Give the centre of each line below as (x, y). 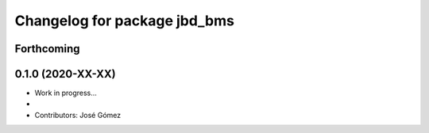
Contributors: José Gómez (78, 115)
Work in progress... (66, 93)
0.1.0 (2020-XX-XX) (65, 74)
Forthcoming (47, 49)
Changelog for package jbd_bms (124, 21)
